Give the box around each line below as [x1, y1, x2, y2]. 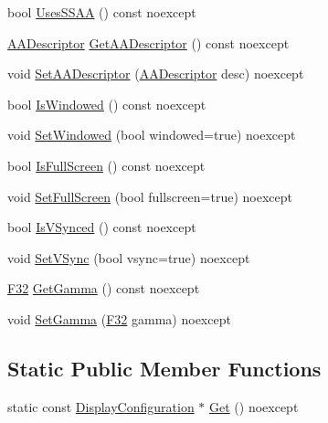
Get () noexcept [209, 397, 299, 416]
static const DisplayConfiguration [7, 397, 195, 416]
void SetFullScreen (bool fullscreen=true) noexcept [7, 186, 292, 206]
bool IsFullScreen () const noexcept [7, 155, 206, 174]
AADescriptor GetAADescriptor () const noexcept [7, 33, 290, 52]
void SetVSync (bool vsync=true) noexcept [7, 248, 250, 267]
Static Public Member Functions [7, 354, 322, 382]
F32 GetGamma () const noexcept [7, 279, 200, 298]
